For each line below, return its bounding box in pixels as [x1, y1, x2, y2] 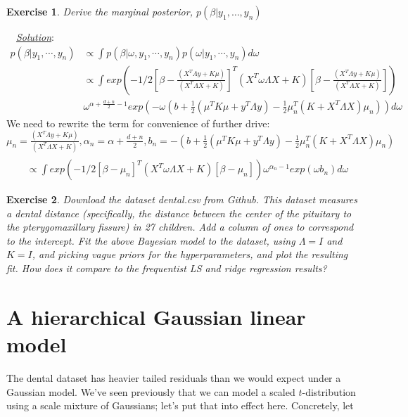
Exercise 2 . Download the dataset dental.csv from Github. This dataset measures [6, 192, 358, 207]
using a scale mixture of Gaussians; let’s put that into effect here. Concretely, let [6, 398, 354, 413]
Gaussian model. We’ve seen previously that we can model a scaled [6, 384, 295, 399]
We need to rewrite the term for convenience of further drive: [6, 115, 270, 130]
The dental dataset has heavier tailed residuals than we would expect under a [6, 370, 341, 385]
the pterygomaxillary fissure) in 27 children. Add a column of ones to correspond [6, 219, 354, 234]
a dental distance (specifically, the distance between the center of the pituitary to [6, 205, 352, 220]
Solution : [16, 30, 54, 44]
